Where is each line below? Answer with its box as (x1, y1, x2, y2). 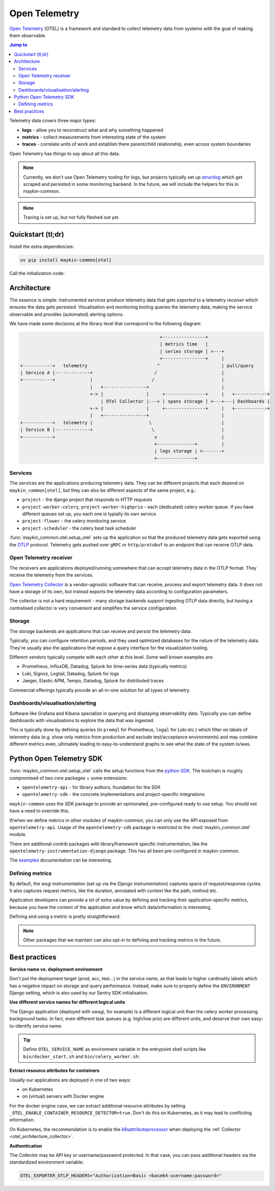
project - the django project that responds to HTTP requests (22, 496, 152, 503)
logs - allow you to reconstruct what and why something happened (22, 127, 163, 133)
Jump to (9, 42, 28, 48)
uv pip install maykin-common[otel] (20, 257, 112, 263)
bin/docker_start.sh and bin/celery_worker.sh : (23, 1053, 140, 1059)
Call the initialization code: (9, 270, 65, 276)
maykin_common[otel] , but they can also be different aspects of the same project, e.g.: (9, 487, 197, 493)
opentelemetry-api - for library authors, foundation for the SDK (22, 784, 161, 790)
